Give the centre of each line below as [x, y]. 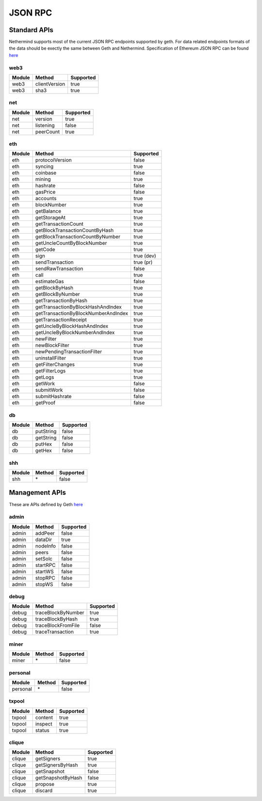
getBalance [48, 211]
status [42, 730]
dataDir [44, 539]
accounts [46, 199]
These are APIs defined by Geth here [46, 504]
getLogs [45, 377]
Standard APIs [31, 30]
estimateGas [49, 281]
